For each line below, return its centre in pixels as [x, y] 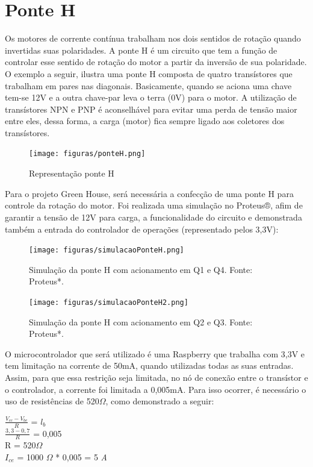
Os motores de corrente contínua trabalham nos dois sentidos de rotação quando [153, 38]
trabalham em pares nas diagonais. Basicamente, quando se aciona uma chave [148, 85]
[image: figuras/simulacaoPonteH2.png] [109, 302]
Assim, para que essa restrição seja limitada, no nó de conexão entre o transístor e [156, 377]
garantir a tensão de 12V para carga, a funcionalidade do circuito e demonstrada [153, 217]
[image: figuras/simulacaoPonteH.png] [107, 250]
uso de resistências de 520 [52, 401]
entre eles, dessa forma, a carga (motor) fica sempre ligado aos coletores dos [145, 121]
